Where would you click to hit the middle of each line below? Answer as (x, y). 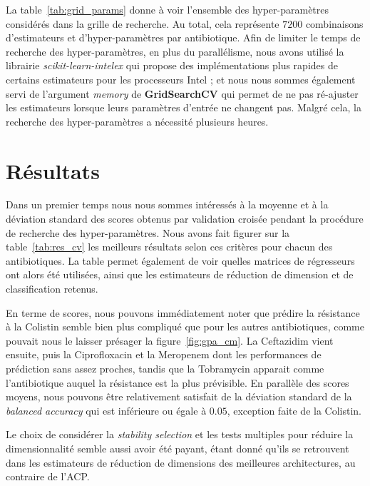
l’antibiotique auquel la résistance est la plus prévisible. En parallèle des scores (178, 382)
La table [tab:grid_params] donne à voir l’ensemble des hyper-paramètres (168, 9)
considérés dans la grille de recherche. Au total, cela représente (143, 23)
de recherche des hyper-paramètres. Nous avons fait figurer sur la (148, 232)
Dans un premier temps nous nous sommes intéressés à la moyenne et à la (167, 204)
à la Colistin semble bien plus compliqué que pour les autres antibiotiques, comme (185, 326)
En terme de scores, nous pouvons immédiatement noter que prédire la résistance (183, 312)
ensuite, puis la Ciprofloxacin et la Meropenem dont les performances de (164, 354)
